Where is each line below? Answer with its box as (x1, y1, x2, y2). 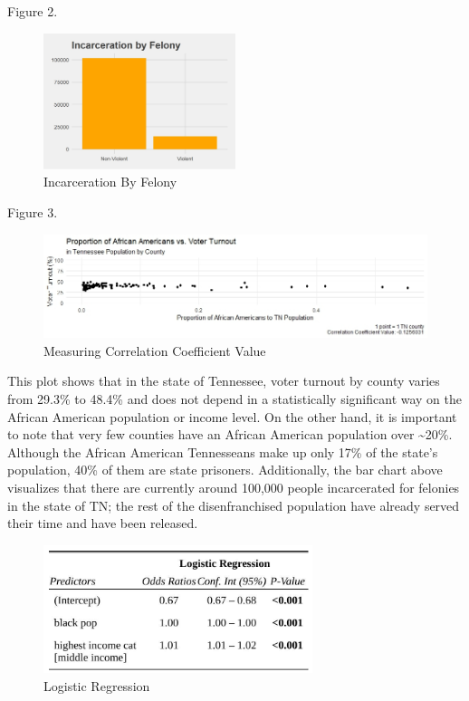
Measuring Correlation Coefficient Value (43, 341, 266, 360)
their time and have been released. (7, 514, 198, 533)
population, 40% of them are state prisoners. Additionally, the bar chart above (7, 460, 443, 479)
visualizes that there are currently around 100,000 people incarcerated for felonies (7, 477, 460, 496)
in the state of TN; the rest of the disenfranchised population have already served (7, 495, 460, 514)
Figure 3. (7, 203, 58, 222)
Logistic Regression (43, 676, 150, 695)
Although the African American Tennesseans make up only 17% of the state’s (7, 442, 438, 461)
